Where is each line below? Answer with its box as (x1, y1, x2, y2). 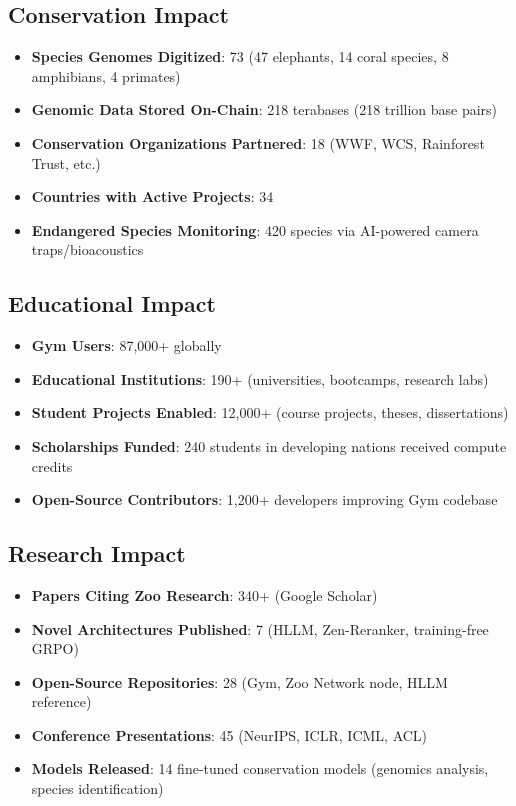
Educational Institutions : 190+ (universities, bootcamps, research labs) (31, 368, 489, 389)
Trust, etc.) (31, 152, 101, 173)
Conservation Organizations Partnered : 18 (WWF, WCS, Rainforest (31, 132, 485, 153)
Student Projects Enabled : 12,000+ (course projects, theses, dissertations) (31, 402, 509, 423)
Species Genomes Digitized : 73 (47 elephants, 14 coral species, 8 (31, 46, 449, 67)
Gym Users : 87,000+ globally (31, 335, 222, 356)
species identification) (31, 778, 164, 799)
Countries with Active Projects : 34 (31, 186, 274, 207)
